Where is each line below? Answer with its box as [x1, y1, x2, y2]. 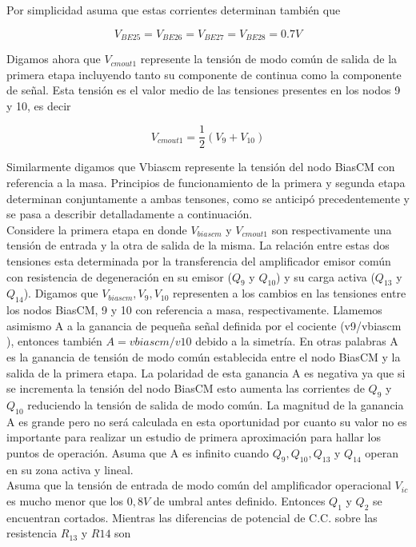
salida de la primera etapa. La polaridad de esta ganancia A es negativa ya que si [6, 364, 406, 381]
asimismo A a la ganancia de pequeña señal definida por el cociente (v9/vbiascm [6, 317, 402, 333]
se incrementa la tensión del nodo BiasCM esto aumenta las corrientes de [6, 380, 365, 397]
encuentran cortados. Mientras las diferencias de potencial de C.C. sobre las [6, 509, 378, 525]
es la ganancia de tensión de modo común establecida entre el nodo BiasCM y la [6, 349, 401, 365]
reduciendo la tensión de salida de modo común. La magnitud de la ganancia [27, 397, 404, 413]
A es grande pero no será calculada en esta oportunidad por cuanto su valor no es [6, 413, 407, 429]
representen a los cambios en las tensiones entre [173, 285, 406, 301]
